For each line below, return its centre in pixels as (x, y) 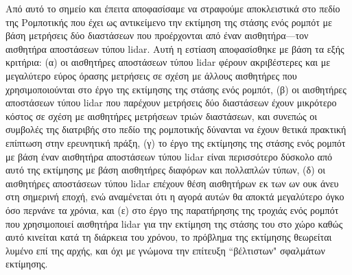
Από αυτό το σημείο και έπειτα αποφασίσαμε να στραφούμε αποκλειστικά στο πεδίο (173, 8)
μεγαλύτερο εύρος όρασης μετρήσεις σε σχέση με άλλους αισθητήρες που (151, 75)
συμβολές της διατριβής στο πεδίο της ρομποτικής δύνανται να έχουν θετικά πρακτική (176, 129)
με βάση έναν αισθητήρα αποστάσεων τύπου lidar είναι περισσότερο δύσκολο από (169, 156)
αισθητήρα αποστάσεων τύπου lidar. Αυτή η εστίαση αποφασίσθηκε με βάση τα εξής (175, 48)
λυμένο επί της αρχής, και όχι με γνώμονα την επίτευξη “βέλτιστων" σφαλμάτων (165, 250)
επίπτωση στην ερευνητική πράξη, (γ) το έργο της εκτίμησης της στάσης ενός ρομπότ (176, 142)
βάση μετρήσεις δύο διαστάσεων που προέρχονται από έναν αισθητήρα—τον (157, 35)
